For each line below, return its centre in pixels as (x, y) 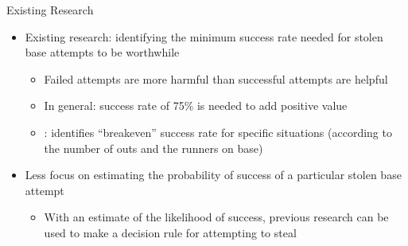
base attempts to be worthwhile (102, 52)
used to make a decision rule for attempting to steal (170, 232)
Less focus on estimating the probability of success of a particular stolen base (213, 175)
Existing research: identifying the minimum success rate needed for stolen (204, 36)
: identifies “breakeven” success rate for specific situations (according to (218, 132)
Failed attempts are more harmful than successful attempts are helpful (216, 78)
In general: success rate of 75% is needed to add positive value (196, 105)
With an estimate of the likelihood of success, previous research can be (216, 217)
